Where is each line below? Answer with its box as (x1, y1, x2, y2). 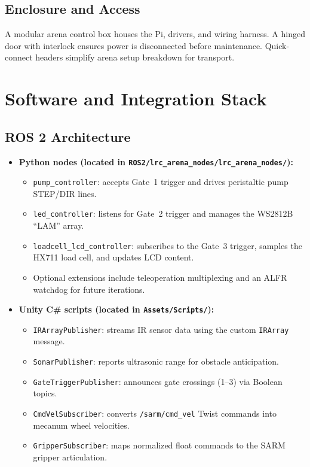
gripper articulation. (33, 450, 108, 463)
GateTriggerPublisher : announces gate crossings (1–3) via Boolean (33, 375, 283, 387)
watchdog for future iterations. (33, 283, 145, 295)
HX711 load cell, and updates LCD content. (33, 251, 194, 263)
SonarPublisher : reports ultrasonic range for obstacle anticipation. (33, 355, 280, 368)
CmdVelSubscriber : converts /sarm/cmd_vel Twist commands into (33, 407, 277, 419)
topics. (33, 387, 57, 399)
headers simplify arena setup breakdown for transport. (35, 51, 235, 63)
